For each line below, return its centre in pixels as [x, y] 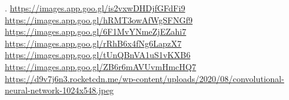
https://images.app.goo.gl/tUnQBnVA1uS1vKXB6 [98, 55]
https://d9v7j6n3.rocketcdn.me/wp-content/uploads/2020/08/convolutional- [144, 78]
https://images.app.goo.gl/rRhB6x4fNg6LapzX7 [93, 43]
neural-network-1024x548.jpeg [60, 90]
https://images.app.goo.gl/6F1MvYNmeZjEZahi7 [96, 31]
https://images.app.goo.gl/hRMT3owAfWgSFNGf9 [99, 19]
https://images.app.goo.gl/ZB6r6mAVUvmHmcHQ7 [101, 66]
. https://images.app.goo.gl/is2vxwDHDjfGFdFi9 [95, 8]
